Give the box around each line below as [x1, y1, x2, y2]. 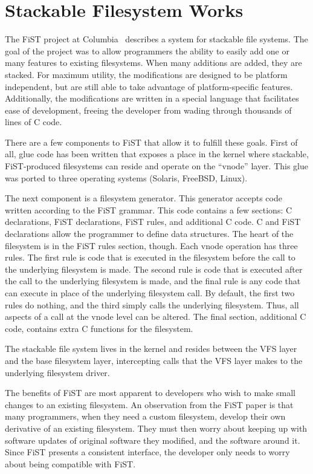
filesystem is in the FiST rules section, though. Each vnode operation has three [5, 239, 298, 252]
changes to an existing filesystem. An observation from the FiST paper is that [5, 398, 294, 411]
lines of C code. [5, 115, 62, 128]
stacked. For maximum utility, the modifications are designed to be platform [5, 68, 288, 80]
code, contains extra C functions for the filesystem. [5, 322, 193, 334]
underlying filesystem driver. [5, 366, 110, 378]
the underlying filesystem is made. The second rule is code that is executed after [5, 262, 303, 275]
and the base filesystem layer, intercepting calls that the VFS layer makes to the [5, 354, 303, 366]
